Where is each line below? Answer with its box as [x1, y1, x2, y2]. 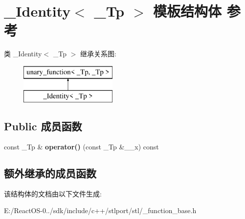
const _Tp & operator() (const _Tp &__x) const [4, 142, 159, 152]
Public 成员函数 [4, 119, 82, 134]
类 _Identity [4, 49, 42, 59]
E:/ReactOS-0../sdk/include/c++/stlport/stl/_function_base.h [4, 205, 197, 215]
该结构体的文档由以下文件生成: [4, 189, 102, 199]
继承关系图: [80, 49, 116, 59]
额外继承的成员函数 [4, 166, 96, 181]
